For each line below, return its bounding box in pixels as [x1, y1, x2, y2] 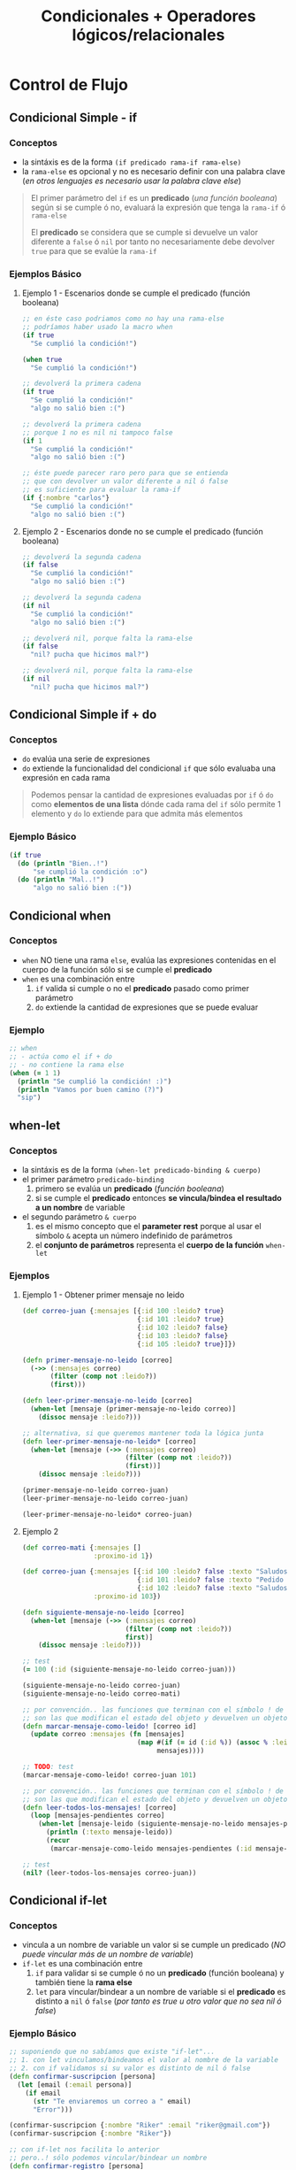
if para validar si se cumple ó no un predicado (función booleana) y [34, 1967, 285, 1979]
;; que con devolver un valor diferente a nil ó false [21, 477, 229, 486]
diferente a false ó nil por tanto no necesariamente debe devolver [30, 236, 276, 247]
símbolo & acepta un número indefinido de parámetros [34, 1230, 233, 1241]
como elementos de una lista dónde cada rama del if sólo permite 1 [30, 799, 281, 810]
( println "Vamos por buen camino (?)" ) [17, 1085, 164, 1094]
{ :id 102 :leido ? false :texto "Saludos [136, 1584, 288, 1593]
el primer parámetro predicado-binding [21, 1173, 165, 1184]
